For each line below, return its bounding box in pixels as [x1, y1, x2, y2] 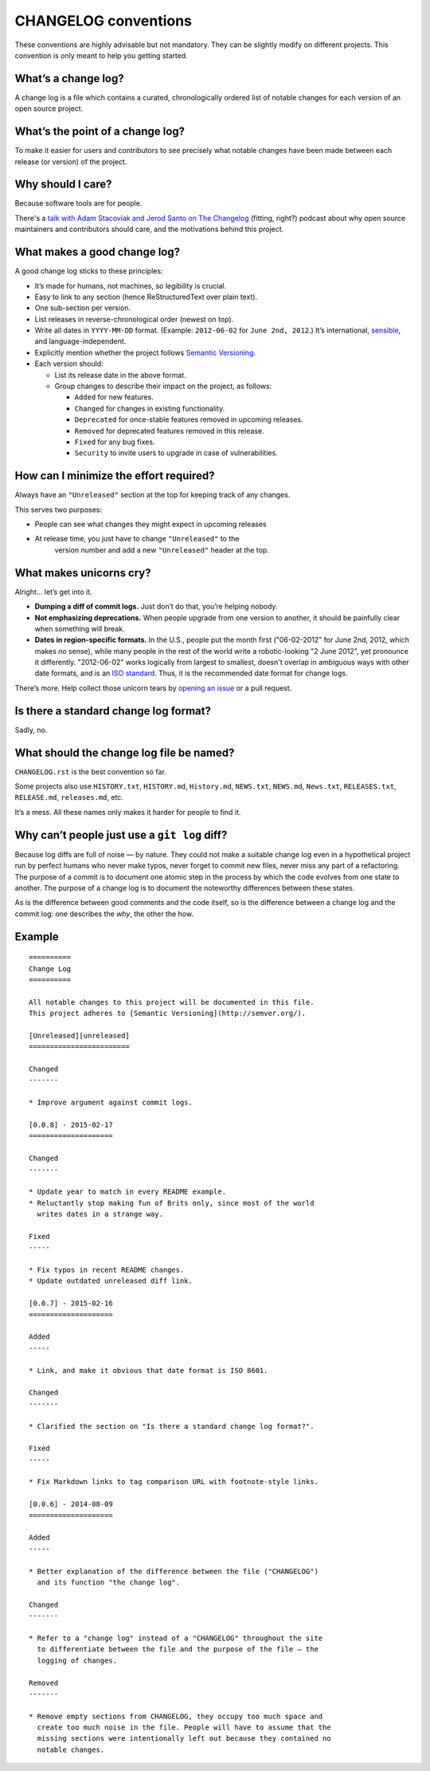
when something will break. [34, 624, 125, 633]
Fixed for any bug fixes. [74, 437, 155, 447]
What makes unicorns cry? [14, 566, 151, 580]
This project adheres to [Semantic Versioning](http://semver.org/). [29, 1009, 307, 1018]
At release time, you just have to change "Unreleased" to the [34, 534, 240, 544]
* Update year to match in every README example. [29, 1187, 227, 1196]
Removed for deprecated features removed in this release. [74, 426, 264, 435]
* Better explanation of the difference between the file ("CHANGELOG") [29, 1567, 319, 1576]
